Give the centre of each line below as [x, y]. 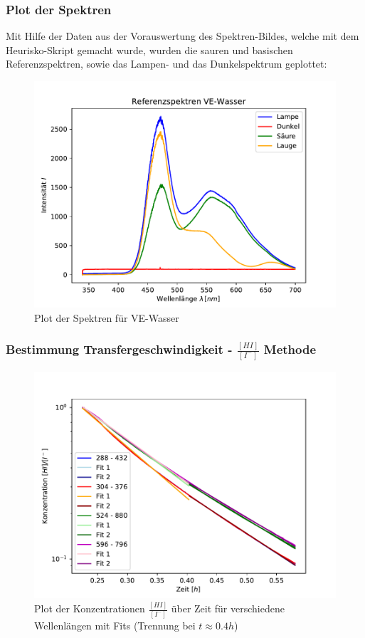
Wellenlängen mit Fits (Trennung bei [115, 625]
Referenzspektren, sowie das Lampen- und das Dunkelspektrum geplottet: [166, 64]
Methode [290, 349]
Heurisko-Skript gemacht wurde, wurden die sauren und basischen [149, 49]
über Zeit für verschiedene [228, 608]
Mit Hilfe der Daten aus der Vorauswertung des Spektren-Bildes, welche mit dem [182, 36]
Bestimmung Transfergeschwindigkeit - [119, 349]
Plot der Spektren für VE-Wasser [107, 317]
